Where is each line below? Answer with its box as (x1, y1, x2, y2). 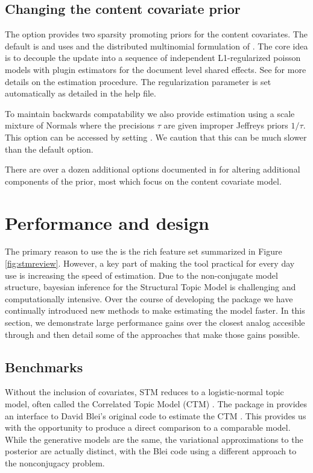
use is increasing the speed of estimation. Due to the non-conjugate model (5, 268, 278, 281)
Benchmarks (5, 357, 83, 376)
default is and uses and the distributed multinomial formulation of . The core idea (5, 39, 308, 52)
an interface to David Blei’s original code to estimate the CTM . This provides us (5, 409, 306, 422)
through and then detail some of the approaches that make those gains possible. (5, 328, 300, 340)
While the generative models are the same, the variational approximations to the (5, 433, 303, 445)
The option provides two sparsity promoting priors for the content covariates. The (5, 28, 308, 40)
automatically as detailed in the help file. (5, 87, 156, 100)
